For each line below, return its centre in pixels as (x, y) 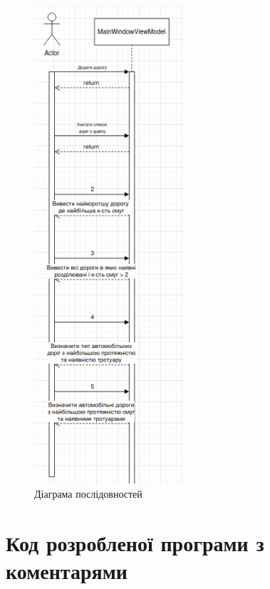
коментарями (67, 570)
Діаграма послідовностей (88, 493)
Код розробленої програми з (135, 542)
